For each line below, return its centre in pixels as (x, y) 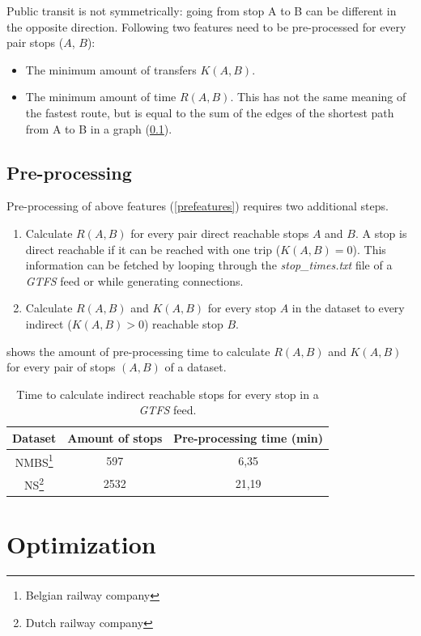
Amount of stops (115, 437)
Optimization (81, 544)
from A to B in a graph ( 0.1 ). (99, 128)
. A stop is (381, 233)
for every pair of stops (61, 367)
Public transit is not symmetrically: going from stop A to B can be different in (202, 11)
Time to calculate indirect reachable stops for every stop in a (168, 394)
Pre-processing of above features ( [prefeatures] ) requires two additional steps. (198, 206)
